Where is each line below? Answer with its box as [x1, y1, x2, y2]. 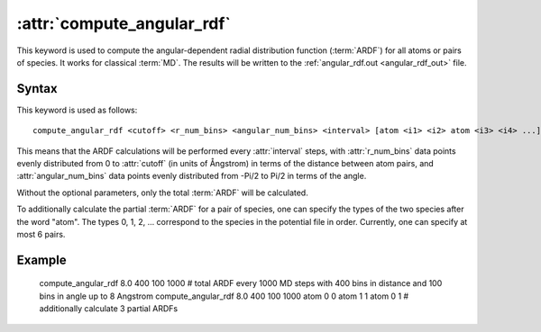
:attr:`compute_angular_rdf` [16, 13, 232, 33]
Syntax [16, 81, 58, 96]
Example [16, 252, 67, 267]
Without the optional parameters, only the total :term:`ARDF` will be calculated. [16, 187, 308, 198]
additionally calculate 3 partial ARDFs [39, 303, 179, 314]
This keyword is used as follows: [16, 104, 138, 115]
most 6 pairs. [16, 229, 66, 239]
